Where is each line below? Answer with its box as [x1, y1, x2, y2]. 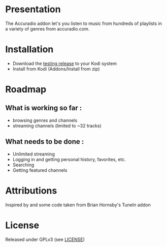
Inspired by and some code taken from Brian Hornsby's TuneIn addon [5, 202, 151, 208]
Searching [12, 162, 35, 168]
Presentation [5, 4, 61, 15]
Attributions [5, 184, 57, 196]
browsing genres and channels [12, 117, 78, 123]
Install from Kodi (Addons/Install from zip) [12, 66, 100, 72]
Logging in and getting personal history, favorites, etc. [12, 156, 126, 162]
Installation [5, 44, 54, 55]
